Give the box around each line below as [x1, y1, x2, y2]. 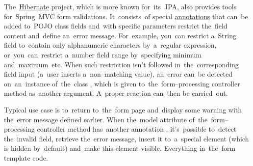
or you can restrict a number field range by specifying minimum [4, 49, 202, 59]
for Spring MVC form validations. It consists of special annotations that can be [4, 11, 248, 21]
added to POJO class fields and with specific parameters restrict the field [4, 21, 228, 31]
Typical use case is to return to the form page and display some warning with [4, 104, 242, 114]
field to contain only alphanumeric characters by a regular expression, [4, 40, 217, 50]
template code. [4, 152, 48, 163]
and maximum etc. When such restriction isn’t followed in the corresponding [4, 59, 239, 69]
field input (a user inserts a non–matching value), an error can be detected [4, 69, 232, 79]
